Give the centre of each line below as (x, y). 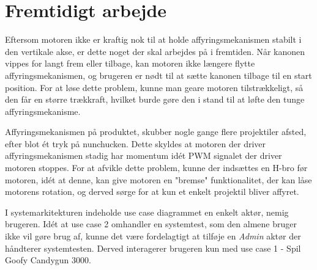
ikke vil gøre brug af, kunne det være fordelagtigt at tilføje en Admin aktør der (153, 236)
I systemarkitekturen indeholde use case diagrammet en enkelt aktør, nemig (147, 212)
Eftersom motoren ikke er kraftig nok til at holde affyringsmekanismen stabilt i (153, 39)
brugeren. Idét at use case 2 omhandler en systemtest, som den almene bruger (151, 224)
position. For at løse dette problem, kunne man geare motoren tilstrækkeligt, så (154, 87)
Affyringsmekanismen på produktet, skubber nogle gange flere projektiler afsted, (156, 132)
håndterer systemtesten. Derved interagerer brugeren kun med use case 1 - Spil (153, 248)
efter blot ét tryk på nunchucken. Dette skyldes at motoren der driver (136, 143)
